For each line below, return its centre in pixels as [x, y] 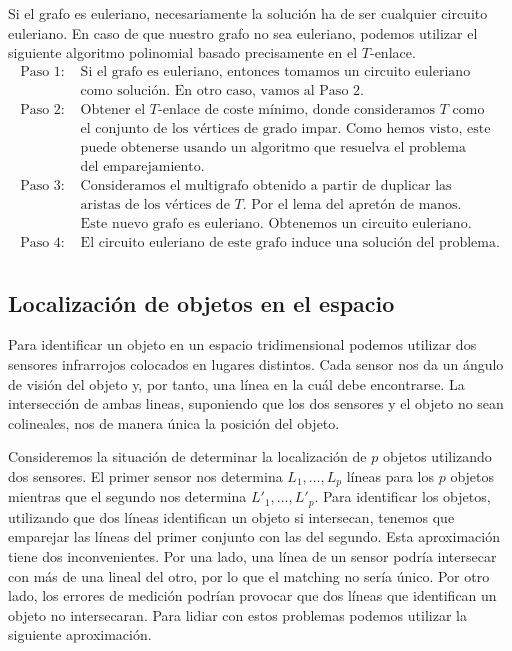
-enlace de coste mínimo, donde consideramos [297, 109]
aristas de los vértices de [155, 205]
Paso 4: [42, 243]
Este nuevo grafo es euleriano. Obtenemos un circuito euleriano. [276, 224]
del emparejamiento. [142, 166]
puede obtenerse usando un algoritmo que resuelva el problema [273, 147]
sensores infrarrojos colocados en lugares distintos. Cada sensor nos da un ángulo [256, 363]
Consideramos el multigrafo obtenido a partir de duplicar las [266, 185]
